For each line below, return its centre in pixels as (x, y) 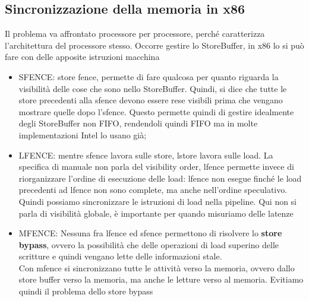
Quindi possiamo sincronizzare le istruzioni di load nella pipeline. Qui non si (158, 201)
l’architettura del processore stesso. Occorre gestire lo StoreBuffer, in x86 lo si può (154, 45)
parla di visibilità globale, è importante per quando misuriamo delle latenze (156, 213)
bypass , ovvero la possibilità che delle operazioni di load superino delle (149, 244)
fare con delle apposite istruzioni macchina (82, 57)
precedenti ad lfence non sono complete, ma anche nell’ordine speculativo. (153, 190)
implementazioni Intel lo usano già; (83, 134)
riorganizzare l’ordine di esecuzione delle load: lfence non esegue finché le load (160, 178)
